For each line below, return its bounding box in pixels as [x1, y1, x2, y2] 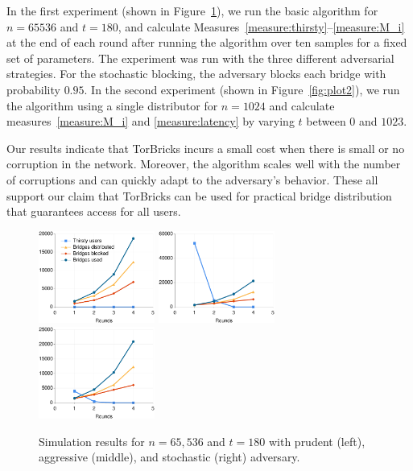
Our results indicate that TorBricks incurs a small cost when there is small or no [6, 139, 405, 156]
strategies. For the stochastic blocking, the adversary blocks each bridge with [6, 65, 386, 82]
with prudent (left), [268, 432, 366, 449]
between [306, 113, 346, 130]
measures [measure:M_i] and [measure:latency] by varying [6, 113, 295, 130]
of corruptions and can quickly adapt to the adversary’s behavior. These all [6, 171, 378, 188]
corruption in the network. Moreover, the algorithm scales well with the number [6, 155, 401, 172]
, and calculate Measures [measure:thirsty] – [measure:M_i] [118, 18, 405, 35]
